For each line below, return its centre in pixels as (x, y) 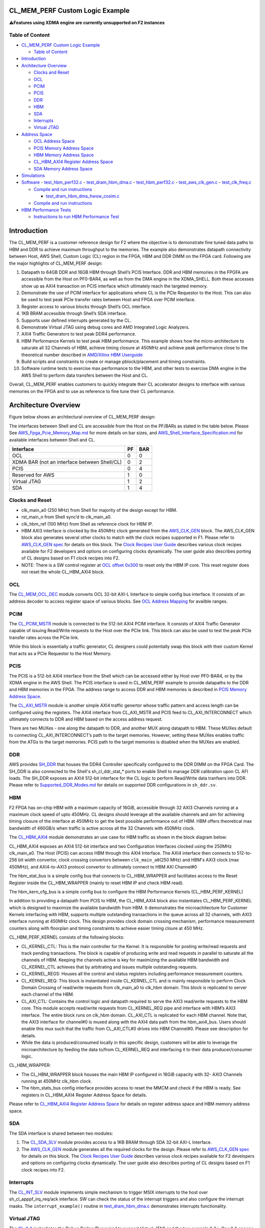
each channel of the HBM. (48, 994)
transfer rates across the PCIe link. (44, 637)
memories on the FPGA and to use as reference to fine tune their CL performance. (92, 391)
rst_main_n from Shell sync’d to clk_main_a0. (66, 517)
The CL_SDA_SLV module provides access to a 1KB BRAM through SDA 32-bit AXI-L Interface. (117, 1143)
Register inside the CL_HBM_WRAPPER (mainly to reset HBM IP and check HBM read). (96, 883)
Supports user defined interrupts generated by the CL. (76, 320)
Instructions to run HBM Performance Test (76, 217)
